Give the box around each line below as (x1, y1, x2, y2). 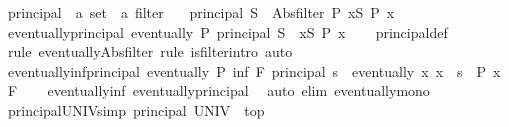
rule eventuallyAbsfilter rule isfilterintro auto (7, 41, 293, 62)
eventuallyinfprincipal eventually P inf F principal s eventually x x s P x (7, 60, 501, 81)
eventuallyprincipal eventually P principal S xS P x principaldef (7, 21, 448, 42)
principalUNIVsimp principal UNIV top (7, 99, 265, 120)
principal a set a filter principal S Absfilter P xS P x (7, 2, 395, 22)
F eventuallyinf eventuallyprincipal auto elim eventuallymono (7, 80, 430, 101)
